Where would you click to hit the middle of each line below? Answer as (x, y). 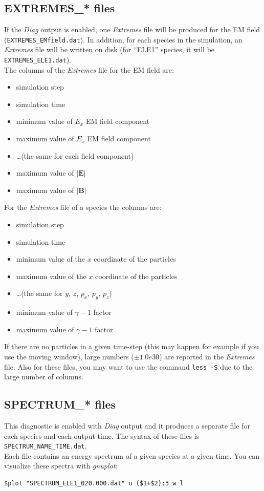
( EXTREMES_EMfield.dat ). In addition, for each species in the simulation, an (123, 39)
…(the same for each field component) (75, 155)
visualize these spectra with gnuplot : (61, 466)
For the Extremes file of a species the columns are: (83, 207)
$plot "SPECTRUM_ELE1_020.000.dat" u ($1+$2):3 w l (94, 484)
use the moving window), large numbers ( (69, 356)
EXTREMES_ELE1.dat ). (38, 60)
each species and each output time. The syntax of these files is (102, 435)
